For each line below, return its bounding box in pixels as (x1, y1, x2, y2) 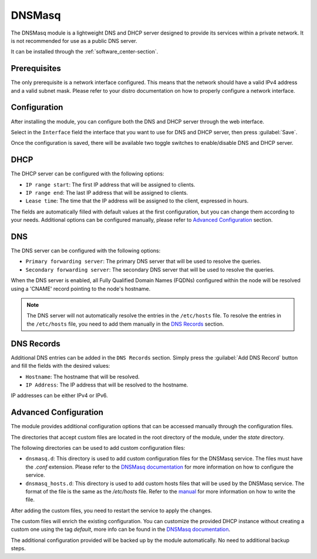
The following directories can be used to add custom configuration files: (11, 444, 186, 451)
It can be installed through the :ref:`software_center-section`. (11, 48, 158, 55)
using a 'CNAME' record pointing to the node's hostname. (11, 285, 151, 292)
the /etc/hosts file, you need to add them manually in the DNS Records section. (26, 320, 224, 327)
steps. (11, 545, 26, 552)
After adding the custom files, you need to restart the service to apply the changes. (11, 507, 213, 514)
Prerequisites (11, 63, 61, 73)
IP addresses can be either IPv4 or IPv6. (11, 392, 108, 399)
